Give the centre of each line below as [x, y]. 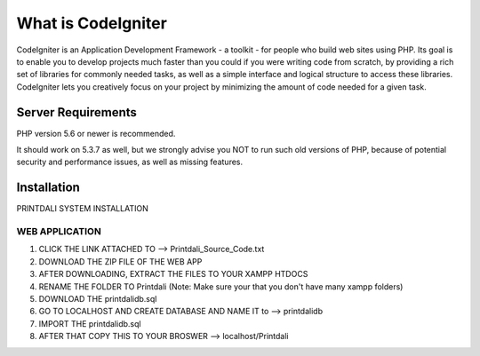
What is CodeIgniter [92, 23]
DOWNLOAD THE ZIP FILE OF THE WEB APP [120, 261]
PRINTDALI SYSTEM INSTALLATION [82, 209]
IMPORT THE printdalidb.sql [90, 323]
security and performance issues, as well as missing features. [130, 162]
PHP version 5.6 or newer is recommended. [96, 133]
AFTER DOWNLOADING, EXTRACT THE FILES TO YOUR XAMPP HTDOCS [173, 274]
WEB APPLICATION [59, 232]
